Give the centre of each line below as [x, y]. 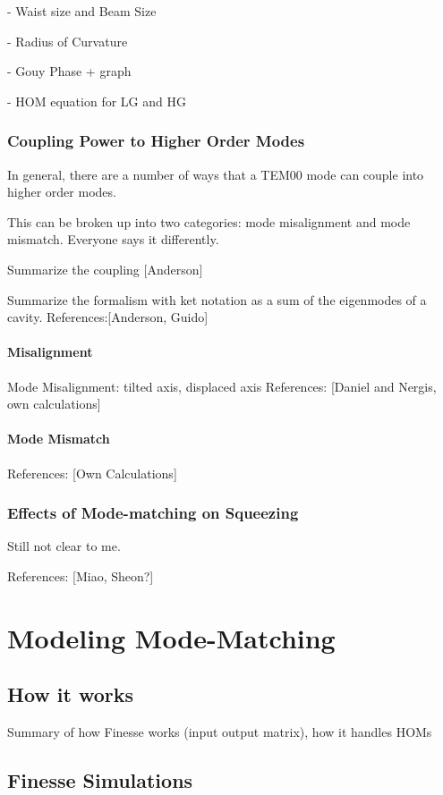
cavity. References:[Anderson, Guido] [108, 317]
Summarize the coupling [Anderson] [105, 269]
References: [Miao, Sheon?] [81, 575]
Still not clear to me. [64, 546]
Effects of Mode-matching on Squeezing [153, 513]
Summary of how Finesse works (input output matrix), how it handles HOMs [220, 732]
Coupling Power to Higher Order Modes [156, 141]
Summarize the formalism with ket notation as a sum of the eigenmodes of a [217, 299]
